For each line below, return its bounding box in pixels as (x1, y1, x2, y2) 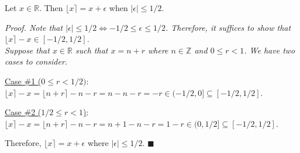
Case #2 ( (5, 106, 42, 118)
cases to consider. (5, 55, 68, 67)
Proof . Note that (5, 21, 63, 33)
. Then (39, 2, 63, 13)
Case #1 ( (5, 74, 42, 87)
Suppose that (5, 44, 50, 56)
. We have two (244, 44, 295, 56)
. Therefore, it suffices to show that (165, 21, 291, 33)
